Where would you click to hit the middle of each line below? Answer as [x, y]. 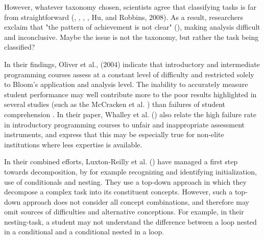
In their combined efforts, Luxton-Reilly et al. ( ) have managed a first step [121, 161]
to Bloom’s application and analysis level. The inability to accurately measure [126, 84]
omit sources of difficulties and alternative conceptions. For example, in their [124, 212]
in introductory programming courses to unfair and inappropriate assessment [124, 124]
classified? [20, 47]
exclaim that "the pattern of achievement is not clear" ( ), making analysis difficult [132, 27]
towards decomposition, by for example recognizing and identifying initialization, [130, 171]
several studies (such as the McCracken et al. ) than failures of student [115, 104]
